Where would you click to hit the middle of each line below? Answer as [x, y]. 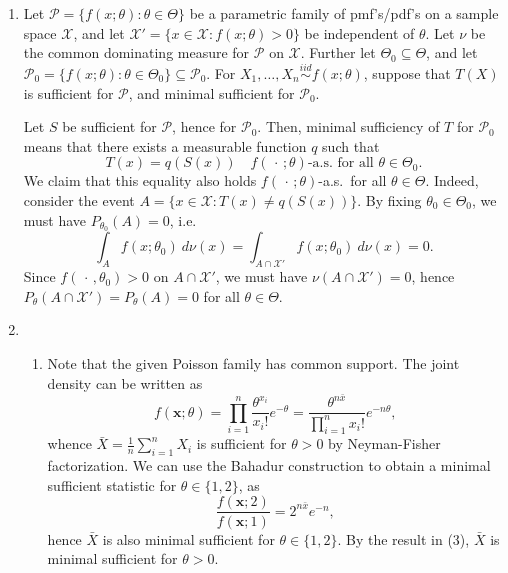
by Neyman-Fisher [384, 443]
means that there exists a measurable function [165, 145]
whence [69, 443]
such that [351, 145]
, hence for [204, 126]
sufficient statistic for [112, 484]
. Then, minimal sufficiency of [348, 126]
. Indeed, [452, 180]
